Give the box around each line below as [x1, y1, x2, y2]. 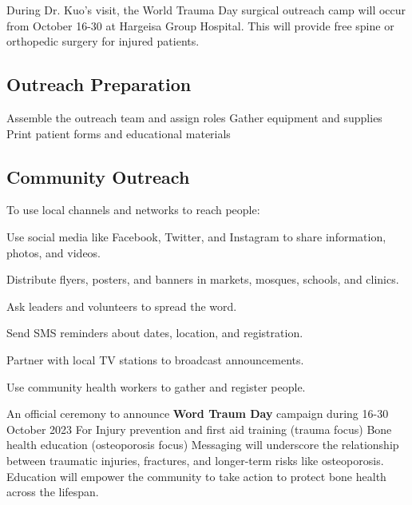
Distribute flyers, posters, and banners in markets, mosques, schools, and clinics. [6, 271, 399, 288]
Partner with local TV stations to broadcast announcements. [6, 351, 304, 368]
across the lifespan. [6, 483, 99, 500]
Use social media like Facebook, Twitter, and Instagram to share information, [6, 228, 386, 245]
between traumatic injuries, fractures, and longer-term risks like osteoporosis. [6, 451, 384, 468]
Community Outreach [6, 164, 190, 189]
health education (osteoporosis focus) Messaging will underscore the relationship [6, 436, 399, 453]
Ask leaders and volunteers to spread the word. [6, 297, 237, 314]
